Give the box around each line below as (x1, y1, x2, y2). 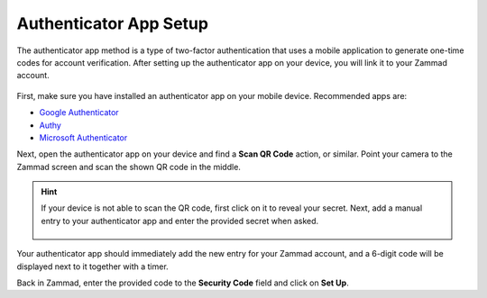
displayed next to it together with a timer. (16, 261, 169, 272)
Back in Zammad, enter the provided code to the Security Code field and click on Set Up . (16, 277, 349, 288)
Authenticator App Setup (16, 14, 209, 33)
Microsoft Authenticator (39, 131, 128, 143)
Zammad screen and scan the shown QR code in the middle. (16, 161, 241, 172)
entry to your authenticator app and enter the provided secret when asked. (41, 215, 319, 226)
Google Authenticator (39, 107, 119, 118)
